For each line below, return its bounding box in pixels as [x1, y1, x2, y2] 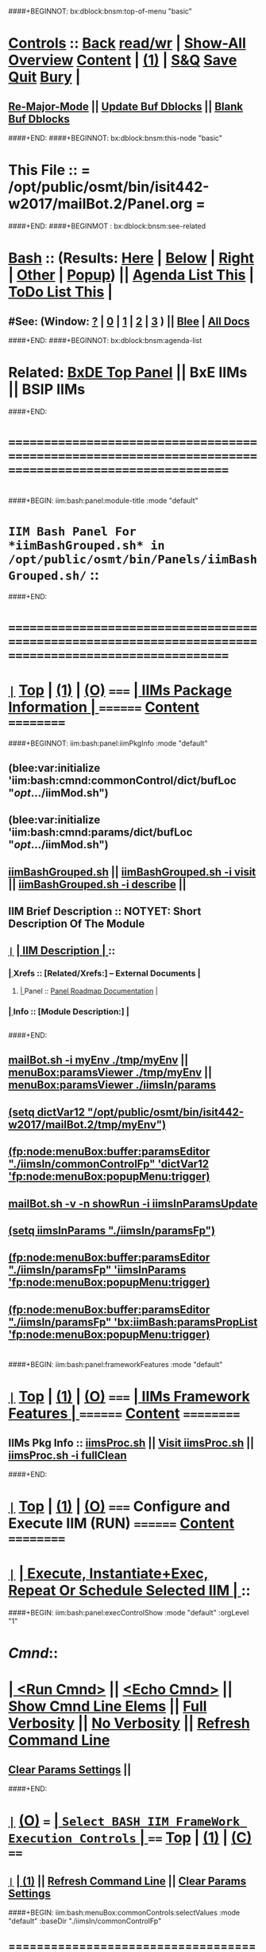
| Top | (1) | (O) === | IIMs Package [8, 681, 233, 699]
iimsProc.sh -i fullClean [8, 1448, 127, 1462]
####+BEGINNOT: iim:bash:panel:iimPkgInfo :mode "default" [8, 738, 208, 748]
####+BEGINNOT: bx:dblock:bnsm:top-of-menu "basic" [8, 6, 193, 16]
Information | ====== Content [8, 698, 200, 716]
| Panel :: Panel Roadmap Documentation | [19, 986, 159, 995]
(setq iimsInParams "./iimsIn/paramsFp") [8, 1224, 216, 1237]
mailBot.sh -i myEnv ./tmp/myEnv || [8, 1054, 189, 1067]
